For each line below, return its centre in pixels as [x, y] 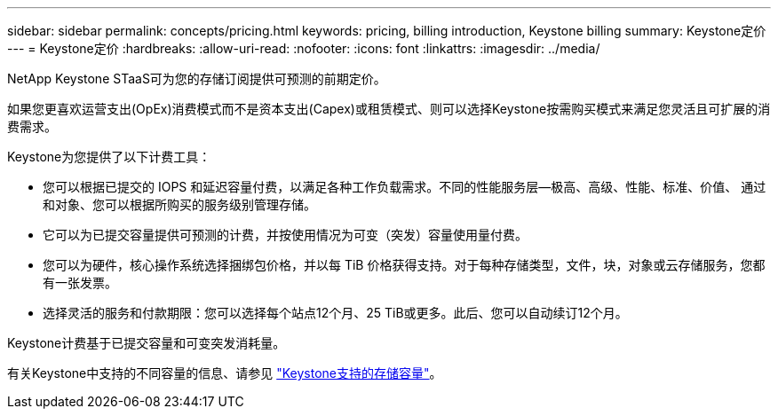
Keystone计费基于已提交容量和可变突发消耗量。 [147, 343]
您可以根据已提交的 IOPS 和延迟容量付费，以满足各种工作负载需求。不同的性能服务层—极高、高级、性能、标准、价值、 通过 [405, 187]
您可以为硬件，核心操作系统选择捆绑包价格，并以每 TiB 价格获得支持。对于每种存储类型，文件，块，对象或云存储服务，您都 [404, 265]
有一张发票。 [80, 283]
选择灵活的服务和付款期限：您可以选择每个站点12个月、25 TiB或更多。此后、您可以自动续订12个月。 [335, 313]
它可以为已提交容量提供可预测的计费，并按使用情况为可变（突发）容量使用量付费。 [285, 235]
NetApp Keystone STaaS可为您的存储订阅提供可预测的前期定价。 [197, 78]
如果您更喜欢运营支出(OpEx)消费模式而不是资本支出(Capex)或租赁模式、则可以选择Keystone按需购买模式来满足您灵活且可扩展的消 [389, 109]
